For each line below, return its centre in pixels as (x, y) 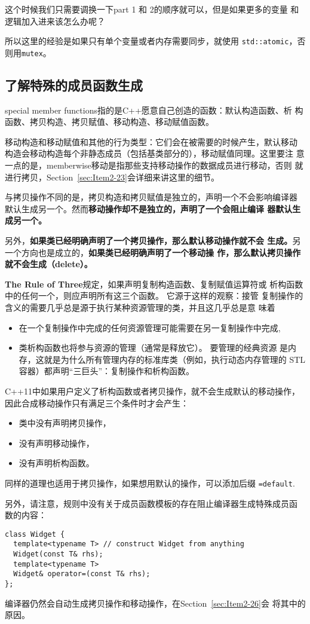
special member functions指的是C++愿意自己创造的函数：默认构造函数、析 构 (154, 110)
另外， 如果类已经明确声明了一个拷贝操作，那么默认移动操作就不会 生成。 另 (153, 241)
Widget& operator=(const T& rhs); (82, 574)
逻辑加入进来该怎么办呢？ (55, 21)
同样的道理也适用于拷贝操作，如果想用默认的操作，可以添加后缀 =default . (150, 483)
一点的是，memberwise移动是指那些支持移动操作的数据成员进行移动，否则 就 (154, 165)
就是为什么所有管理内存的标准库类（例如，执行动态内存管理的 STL (175, 359)
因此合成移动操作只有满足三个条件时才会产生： (97, 403)
